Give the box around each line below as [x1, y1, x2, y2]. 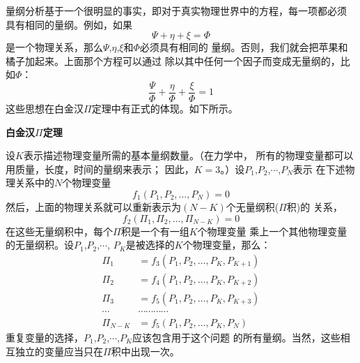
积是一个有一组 [120, 223, 189, 238]
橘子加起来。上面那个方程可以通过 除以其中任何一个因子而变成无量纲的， [6, 53, 341, 68]
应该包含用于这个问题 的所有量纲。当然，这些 [132, 329, 341, 344]
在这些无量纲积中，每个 [6, 223, 113, 238]
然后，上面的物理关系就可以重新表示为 [6, 200, 181, 214]
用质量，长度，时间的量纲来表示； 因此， [6, 161, 194, 176]
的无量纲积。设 [6, 237, 74, 252]
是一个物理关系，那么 [6, 40, 103, 54]
